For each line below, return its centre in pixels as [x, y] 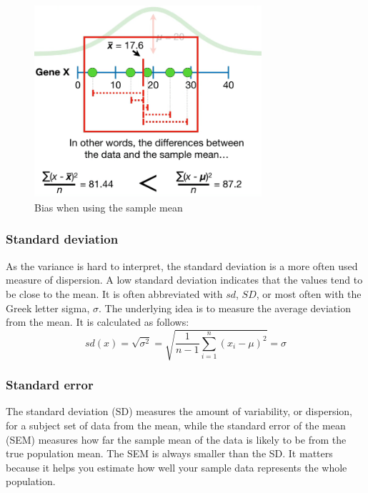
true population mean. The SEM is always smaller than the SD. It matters [169, 453]
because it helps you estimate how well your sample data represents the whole [176, 467]
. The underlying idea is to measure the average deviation [224, 308]
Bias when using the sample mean [109, 207]
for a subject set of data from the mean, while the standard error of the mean [176, 425]
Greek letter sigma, [48, 308]
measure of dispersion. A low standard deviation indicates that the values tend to [184, 280]
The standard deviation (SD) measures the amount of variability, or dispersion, [179, 411]
